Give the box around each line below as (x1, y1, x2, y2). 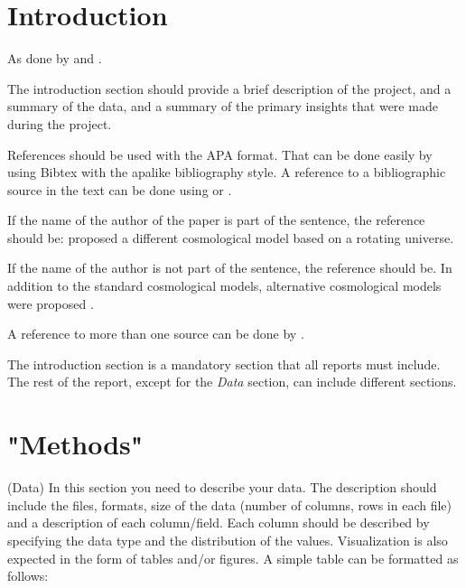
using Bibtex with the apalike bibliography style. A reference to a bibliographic (7, 163, 446, 182)
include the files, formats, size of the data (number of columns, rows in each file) (7, 495, 452, 514)
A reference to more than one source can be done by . (7, 324, 304, 343)
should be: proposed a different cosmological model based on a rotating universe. (7, 228, 454, 247)
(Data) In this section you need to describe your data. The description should (7, 478, 437, 497)
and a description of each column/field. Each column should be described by (7, 513, 430, 532)
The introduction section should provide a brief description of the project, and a (7, 79, 452, 98)
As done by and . (7, 49, 102, 68)
